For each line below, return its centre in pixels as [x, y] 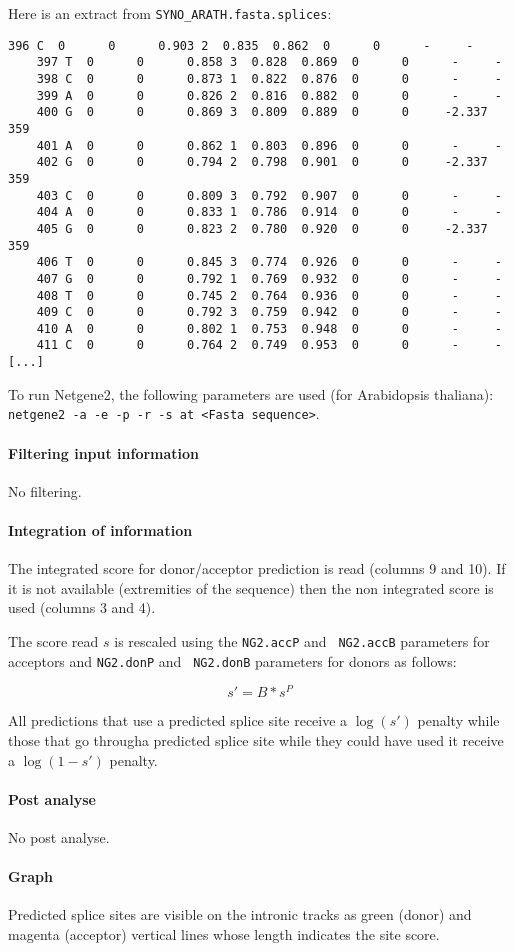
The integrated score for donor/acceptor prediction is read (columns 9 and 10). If [257, 568]
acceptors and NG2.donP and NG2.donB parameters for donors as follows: [232, 660]
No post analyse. [59, 836]
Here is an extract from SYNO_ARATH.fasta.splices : [170, 13]
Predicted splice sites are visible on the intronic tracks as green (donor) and [240, 914]
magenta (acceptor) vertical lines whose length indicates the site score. [224, 933]
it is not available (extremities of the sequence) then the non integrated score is [251, 587]
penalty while [458, 720]
